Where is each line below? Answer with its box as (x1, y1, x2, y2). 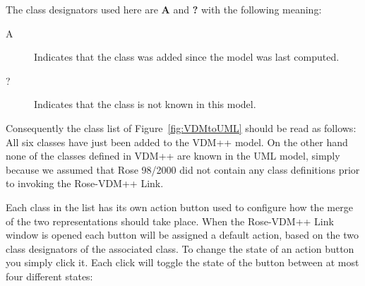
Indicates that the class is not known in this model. (34, 97, 256, 112)
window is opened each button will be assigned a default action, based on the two (6, 227, 359, 242)
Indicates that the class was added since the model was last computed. (34, 49, 340, 64)
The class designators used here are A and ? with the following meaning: (6, 2, 322, 16)
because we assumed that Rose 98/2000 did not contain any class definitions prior (6, 162, 360, 177)
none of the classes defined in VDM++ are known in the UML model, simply (6, 148, 340, 163)
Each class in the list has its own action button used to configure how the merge (6, 199, 353, 214)
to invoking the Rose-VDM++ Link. (6, 176, 164, 191)
